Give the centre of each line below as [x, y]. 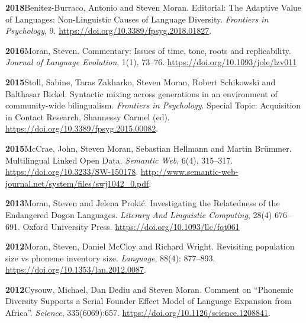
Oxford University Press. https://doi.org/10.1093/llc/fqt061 [131, 226]
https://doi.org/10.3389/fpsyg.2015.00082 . [82, 128]
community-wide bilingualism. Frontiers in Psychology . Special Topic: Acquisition [153, 105]
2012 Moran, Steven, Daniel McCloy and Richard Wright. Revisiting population [150, 246]
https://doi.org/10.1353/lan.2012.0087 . [76, 269]
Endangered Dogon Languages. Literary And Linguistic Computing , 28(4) [139, 214]
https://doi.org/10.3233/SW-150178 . [72, 172]
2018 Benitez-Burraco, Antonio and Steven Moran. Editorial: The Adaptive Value [154, 7]
